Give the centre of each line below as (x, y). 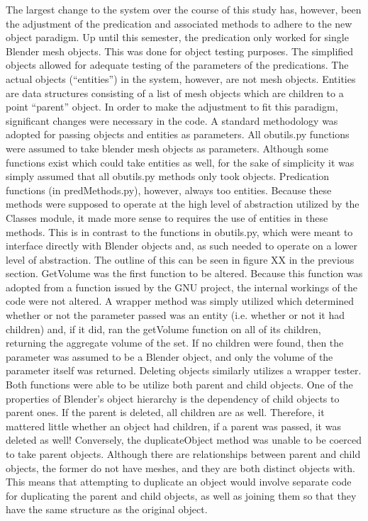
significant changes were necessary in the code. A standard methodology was (172, 120)
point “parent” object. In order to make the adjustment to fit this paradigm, (172, 107)
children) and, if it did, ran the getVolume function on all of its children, (163, 329)
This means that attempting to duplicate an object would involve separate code (179, 482)
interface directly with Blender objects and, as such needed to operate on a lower (182, 246)
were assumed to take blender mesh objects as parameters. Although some (167, 148)
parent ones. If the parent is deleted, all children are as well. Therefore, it (165, 412)
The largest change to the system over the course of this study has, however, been (184, 9)
